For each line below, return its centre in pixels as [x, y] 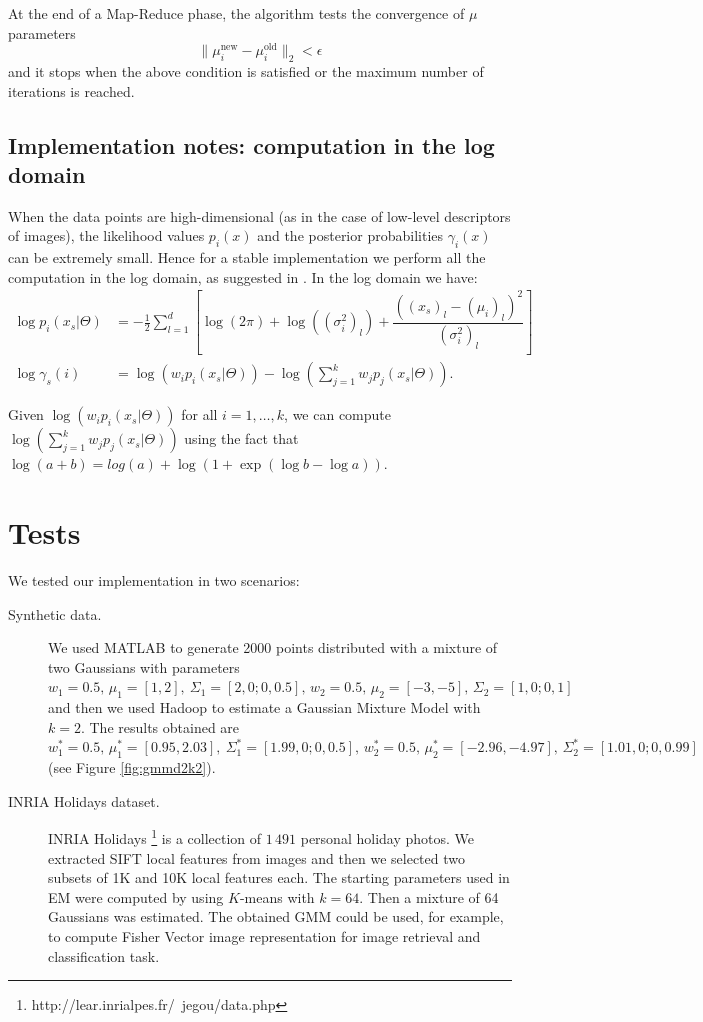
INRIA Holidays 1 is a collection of [155, 837]
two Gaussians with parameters [144, 666]
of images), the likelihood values [106, 235]
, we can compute [338, 414]
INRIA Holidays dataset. [84, 800]
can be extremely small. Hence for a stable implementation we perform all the [247, 257]
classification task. [104, 955]
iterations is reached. [71, 90]
